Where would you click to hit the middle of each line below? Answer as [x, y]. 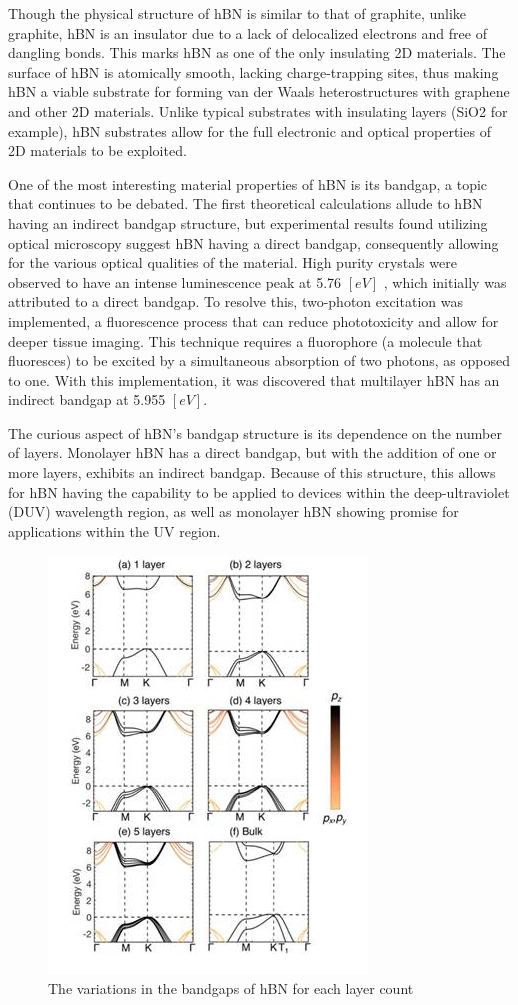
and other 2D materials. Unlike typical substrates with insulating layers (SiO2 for [258, 110]
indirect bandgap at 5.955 [87, 399]
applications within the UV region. [114, 530]
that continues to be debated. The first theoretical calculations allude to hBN [245, 203]
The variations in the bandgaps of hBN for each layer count [231, 988]
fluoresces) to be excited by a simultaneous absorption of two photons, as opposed [259, 360]
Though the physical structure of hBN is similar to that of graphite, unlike [237, 13]
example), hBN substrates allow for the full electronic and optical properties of [249, 130]
